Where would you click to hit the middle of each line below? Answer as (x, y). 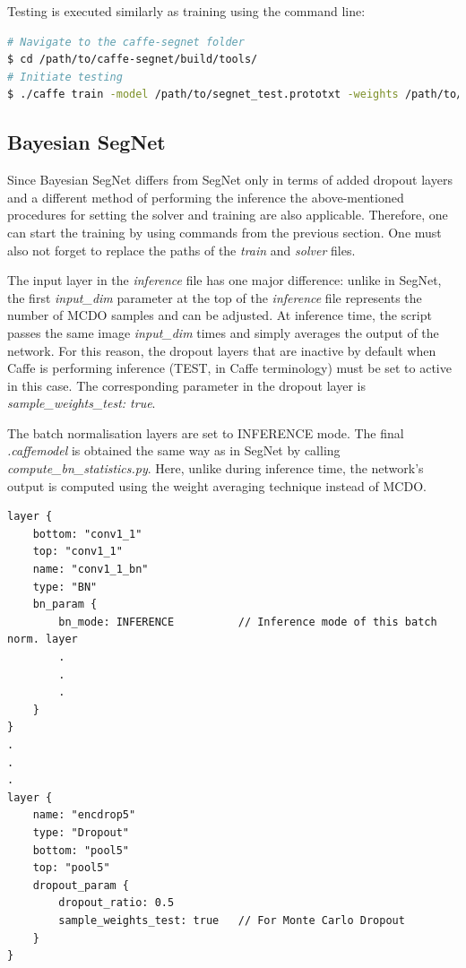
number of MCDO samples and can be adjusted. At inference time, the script (220, 315)
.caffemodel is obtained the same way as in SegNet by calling (174, 450)
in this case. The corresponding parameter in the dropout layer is (186, 385)
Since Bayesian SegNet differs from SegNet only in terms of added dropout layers (230, 180)
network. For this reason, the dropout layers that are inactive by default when (222, 350)
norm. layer (43, 640)
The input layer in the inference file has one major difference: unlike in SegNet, (224, 280)
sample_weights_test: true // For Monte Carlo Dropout (232, 920)
